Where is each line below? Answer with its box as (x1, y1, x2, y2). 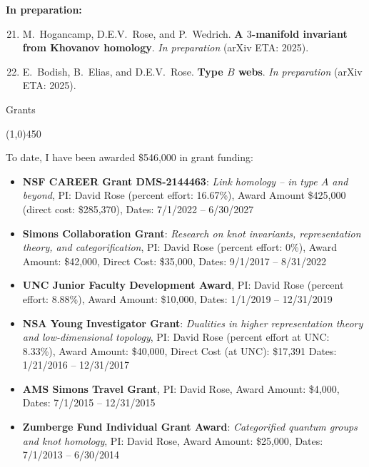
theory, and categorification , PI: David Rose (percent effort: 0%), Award (22, 240, 338, 255)
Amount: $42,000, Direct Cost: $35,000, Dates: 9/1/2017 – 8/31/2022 (22, 253, 327, 268)
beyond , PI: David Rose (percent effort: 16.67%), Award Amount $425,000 (22, 188, 346, 202)
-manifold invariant (251, 26, 348, 41)
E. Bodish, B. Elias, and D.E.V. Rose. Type (22, 63, 223, 78)
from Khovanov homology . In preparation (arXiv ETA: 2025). (22, 40, 309, 55)
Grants (6, 101, 36, 116)
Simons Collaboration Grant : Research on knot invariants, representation (22, 225, 361, 240)
